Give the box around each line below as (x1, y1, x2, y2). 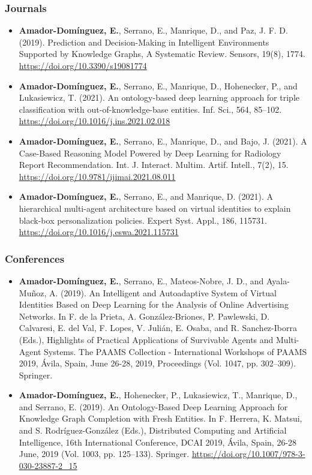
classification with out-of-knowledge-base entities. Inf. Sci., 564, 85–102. (19, 103, 282, 115)
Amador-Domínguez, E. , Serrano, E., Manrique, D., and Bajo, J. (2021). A (19, 134, 307, 147)
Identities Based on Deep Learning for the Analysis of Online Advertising (19, 298, 289, 311)
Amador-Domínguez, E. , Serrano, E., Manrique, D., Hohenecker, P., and (19, 79, 298, 92)
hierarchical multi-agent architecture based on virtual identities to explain (19, 202, 291, 214)
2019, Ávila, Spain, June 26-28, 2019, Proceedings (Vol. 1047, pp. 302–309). (19, 357, 296, 369)
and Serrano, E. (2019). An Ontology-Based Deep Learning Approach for (19, 400, 288, 413)
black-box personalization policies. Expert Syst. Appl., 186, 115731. (19, 214, 267, 226)
